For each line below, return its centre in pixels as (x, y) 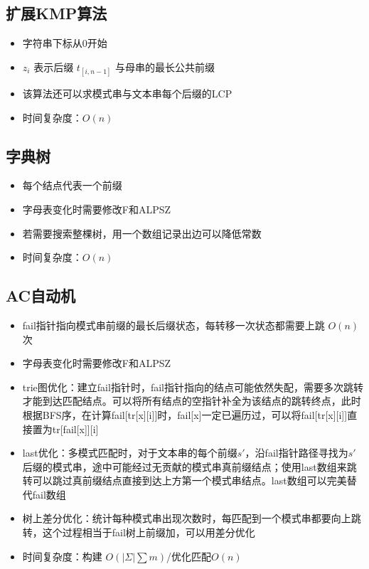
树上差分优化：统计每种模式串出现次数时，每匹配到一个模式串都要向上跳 (192, 518)
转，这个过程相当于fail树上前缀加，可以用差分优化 (139, 532)
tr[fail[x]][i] (75, 429)
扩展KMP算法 (57, 13)
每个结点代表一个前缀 (72, 185)
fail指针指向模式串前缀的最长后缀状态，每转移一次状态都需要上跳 (173, 325)
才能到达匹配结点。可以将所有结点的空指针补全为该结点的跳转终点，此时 (192, 401)
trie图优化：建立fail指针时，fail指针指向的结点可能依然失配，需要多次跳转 (193, 387)
